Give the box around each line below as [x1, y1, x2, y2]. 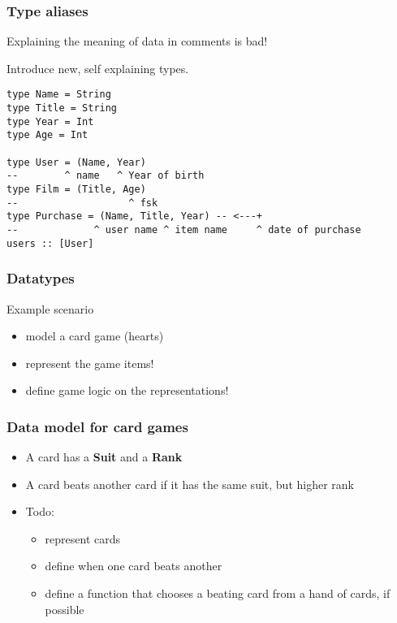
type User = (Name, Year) [6, 156, 146, 168]
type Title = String [6, 102, 118, 115]
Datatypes [6, 268, 75, 288]
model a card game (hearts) [25, 327, 164, 344]
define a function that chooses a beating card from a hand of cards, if [45, 585, 391, 602]
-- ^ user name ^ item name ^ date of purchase [6, 223, 361, 236]
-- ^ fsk [6, 197, 158, 209]
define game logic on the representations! [25, 382, 229, 399]
